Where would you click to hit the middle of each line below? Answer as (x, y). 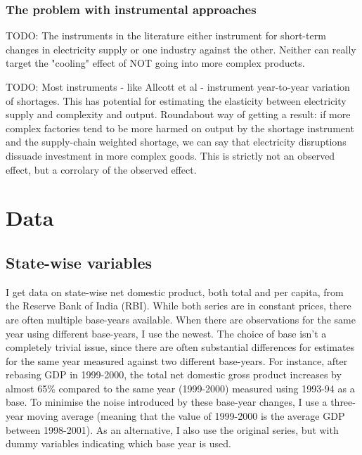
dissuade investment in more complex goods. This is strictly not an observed (170, 155)
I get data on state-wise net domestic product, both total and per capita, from (175, 291)
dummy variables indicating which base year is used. (118, 443)
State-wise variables (79, 262)
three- (343, 402)
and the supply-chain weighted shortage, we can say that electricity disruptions (176, 142)
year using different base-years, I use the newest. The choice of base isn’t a (166, 333)
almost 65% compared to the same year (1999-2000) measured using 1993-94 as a (180, 388)
